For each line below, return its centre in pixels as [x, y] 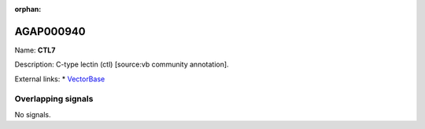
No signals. [33, 114]
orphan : [28, 9]
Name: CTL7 [35, 50]
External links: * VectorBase [60, 79]
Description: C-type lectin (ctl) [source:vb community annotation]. [122, 64]
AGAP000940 [50, 31]
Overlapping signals [54, 99]
